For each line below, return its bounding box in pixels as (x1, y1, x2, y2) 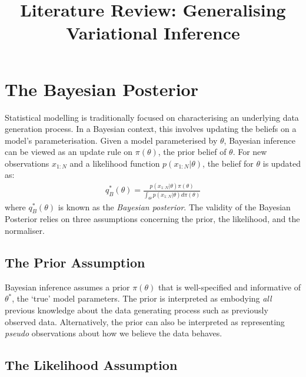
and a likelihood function (69, 157, 160, 169)
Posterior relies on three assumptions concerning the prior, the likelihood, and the (5, 213, 300, 225)
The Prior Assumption (5, 253, 145, 271)
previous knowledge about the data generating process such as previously (5, 303, 268, 316)
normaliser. (5, 224, 45, 236)
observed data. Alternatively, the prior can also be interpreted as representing (5, 315, 285, 328)
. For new (232, 145, 267, 158)
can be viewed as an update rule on (5, 145, 133, 158)
